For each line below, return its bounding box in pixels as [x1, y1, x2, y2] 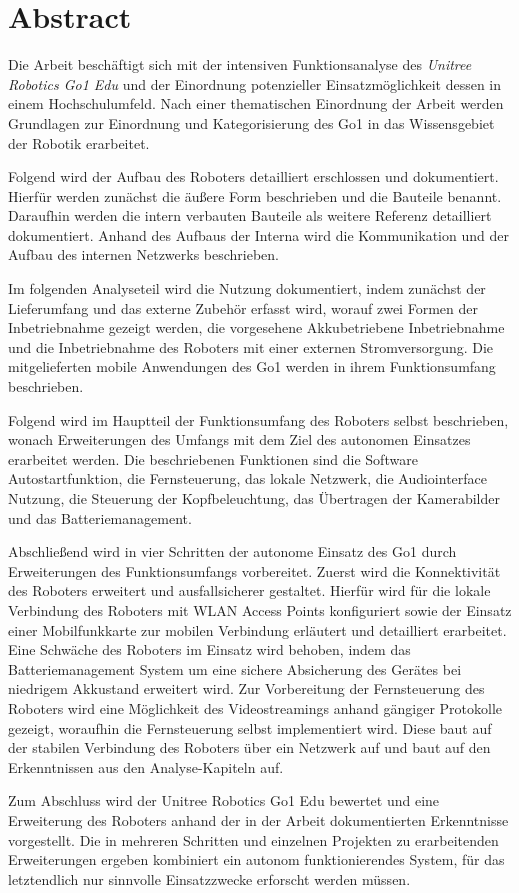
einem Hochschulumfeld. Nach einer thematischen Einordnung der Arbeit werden [8, 93, 504, 114]
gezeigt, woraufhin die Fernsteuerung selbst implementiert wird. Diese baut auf [8, 717, 492, 738]
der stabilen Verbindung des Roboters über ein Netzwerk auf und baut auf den [8, 737, 491, 758]
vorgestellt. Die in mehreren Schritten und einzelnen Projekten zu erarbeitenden [8, 829, 499, 850]
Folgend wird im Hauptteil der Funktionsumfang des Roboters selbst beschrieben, [8, 409, 509, 430]
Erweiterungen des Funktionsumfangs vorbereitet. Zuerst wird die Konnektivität [8, 560, 501, 581]
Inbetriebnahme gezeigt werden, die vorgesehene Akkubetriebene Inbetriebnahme [8, 317, 505, 338]
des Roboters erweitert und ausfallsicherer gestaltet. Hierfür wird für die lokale [8, 580, 491, 601]
